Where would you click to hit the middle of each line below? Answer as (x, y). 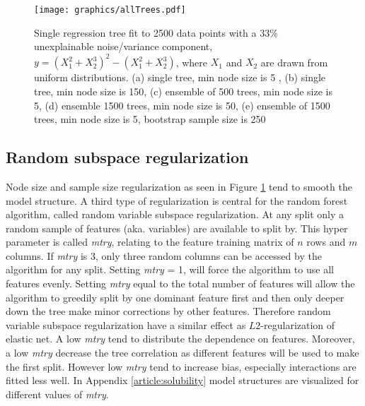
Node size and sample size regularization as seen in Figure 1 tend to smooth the (179, 186)
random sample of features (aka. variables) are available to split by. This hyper (177, 228)
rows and (326, 242)
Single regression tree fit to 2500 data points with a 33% (156, 32)
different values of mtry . (57, 394)
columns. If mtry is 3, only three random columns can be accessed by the (164, 255)
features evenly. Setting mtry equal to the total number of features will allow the (180, 283)
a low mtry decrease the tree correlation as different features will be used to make (182, 353)
